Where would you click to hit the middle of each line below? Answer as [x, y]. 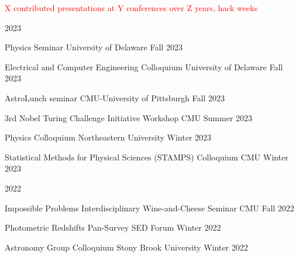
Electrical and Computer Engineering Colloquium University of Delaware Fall [144, 66]
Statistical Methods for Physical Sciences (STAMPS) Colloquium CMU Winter [147, 157]
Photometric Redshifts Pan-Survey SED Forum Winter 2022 [113, 227]
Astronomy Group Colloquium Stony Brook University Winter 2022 [126, 247]
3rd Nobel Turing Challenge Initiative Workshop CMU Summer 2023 [129, 117]
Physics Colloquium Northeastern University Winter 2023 [108, 137]
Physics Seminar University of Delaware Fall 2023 [94, 47]
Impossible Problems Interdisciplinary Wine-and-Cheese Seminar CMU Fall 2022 [149, 208]
